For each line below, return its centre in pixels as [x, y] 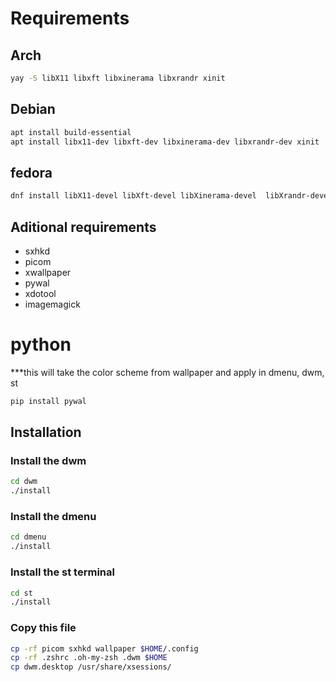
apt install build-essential [71, 132]
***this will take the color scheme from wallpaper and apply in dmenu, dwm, [167, 372]
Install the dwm [48, 461]
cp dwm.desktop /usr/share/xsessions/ [91, 667]
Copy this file [43, 628]
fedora [31, 172]
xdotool [40, 293]
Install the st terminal [62, 572]
